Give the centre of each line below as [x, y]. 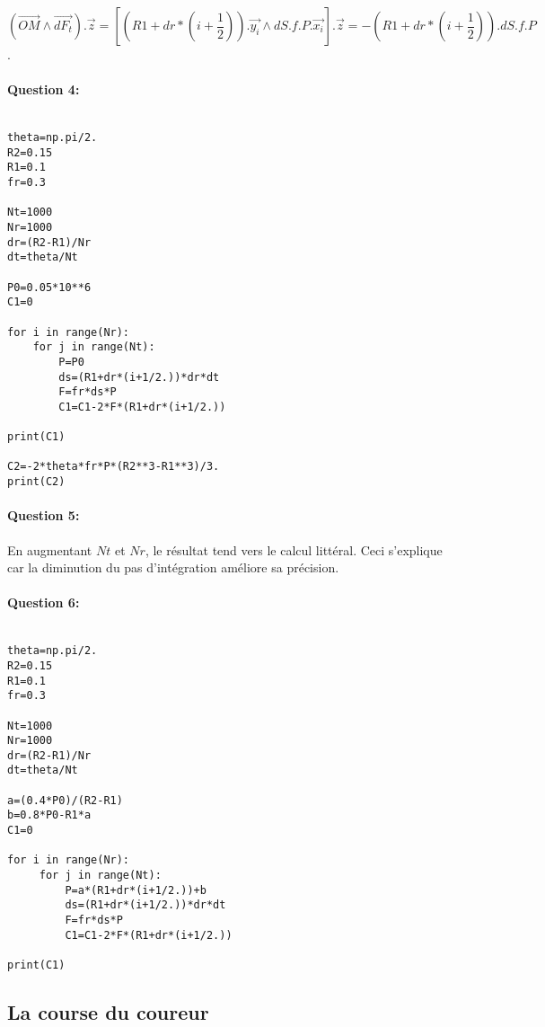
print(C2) [36, 482]
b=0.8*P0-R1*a [49, 815]
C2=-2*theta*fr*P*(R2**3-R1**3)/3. [114, 467]
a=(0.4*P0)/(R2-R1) [65, 800]
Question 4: [44, 89]
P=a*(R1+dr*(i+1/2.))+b [136, 890]
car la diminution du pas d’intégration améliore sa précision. [173, 567]
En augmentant [50, 549]
